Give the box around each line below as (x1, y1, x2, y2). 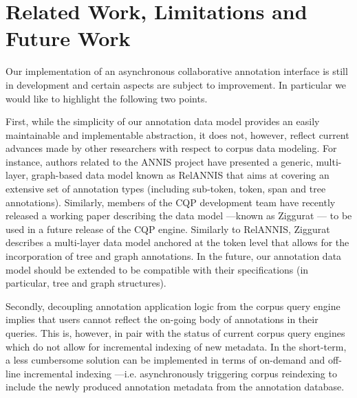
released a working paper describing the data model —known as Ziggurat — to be (6, 208, 352, 223)
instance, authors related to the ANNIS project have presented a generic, (6, 154, 313, 168)
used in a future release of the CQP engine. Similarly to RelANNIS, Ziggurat (6, 221, 330, 236)
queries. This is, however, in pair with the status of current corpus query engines (6, 326, 345, 340)
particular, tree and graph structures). (6, 276, 166, 290)
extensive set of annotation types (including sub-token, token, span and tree (6, 181, 326, 196)
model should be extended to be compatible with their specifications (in (6, 262, 309, 276)
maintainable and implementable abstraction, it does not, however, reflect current (6, 127, 349, 142)
